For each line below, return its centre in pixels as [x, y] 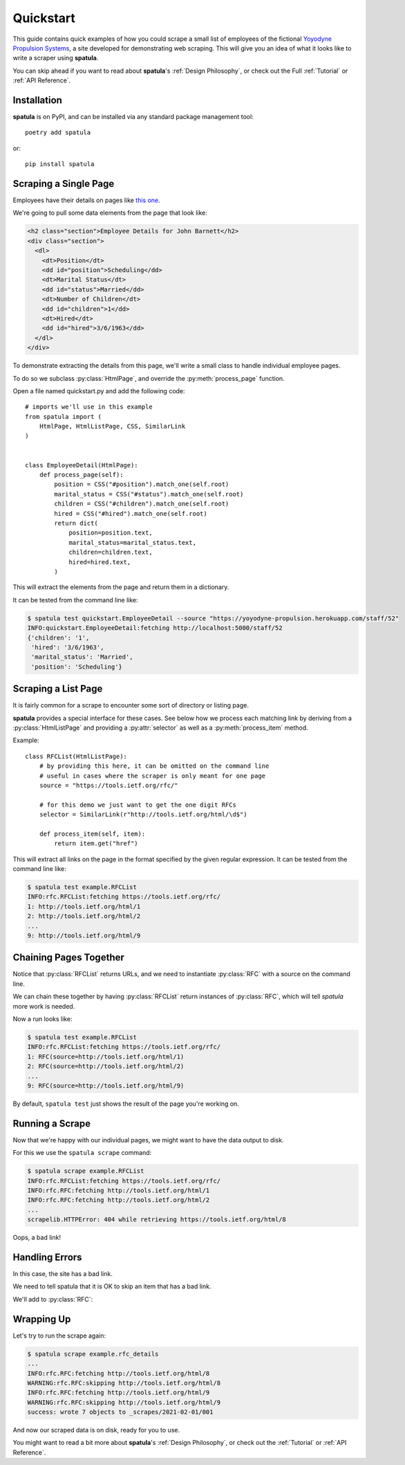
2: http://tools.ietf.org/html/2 [84, 916]
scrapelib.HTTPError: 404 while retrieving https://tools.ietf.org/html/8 [157, 1220]
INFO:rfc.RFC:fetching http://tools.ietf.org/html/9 [119, 1393]
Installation [37, 100]
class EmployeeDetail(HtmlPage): [82, 465]
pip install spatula [60, 164]
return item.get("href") [96, 844]
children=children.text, [111, 552]
